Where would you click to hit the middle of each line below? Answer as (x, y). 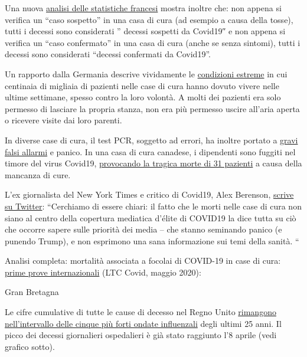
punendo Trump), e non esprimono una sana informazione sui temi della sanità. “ (152, 240)
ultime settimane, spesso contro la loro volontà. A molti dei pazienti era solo (143, 97)
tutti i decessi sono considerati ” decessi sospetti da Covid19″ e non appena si (145, 31)
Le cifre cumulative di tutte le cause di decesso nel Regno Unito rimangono (141, 312)
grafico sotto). (30, 346)
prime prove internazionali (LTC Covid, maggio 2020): (103, 272)
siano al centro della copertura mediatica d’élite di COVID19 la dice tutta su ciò (151, 217)
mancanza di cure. (38, 174)
